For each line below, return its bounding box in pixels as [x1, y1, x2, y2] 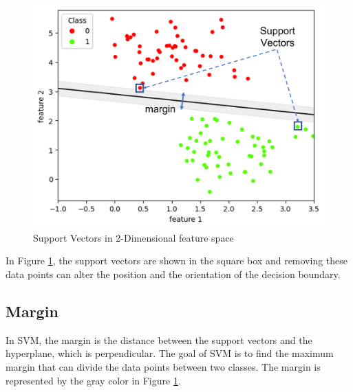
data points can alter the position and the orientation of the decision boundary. [6, 266, 341, 281]
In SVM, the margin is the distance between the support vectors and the [6, 332, 312, 347]
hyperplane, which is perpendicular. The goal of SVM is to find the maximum [6, 346, 334, 360]
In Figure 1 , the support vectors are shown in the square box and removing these [6, 253, 348, 268]
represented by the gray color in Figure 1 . [6, 373, 181, 387]
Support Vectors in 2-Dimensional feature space [33, 230, 234, 244]
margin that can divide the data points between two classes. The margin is [6, 359, 321, 373]
